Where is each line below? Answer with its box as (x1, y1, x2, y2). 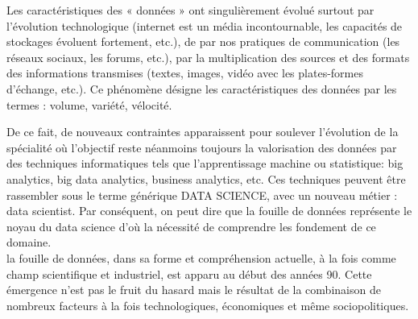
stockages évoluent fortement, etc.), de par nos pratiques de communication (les (6, 33, 400, 50)
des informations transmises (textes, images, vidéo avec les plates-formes (6, 64, 363, 81)
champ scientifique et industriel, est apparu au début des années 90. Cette (6, 265, 372, 282)
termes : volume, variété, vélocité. (6, 96, 172, 113)
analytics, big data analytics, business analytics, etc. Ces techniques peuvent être (6, 170, 406, 187)
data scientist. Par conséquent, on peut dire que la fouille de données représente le (6, 202, 412, 219)
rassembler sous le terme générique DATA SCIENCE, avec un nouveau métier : (6, 186, 398, 203)
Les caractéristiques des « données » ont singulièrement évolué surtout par (6, 2, 375, 18)
